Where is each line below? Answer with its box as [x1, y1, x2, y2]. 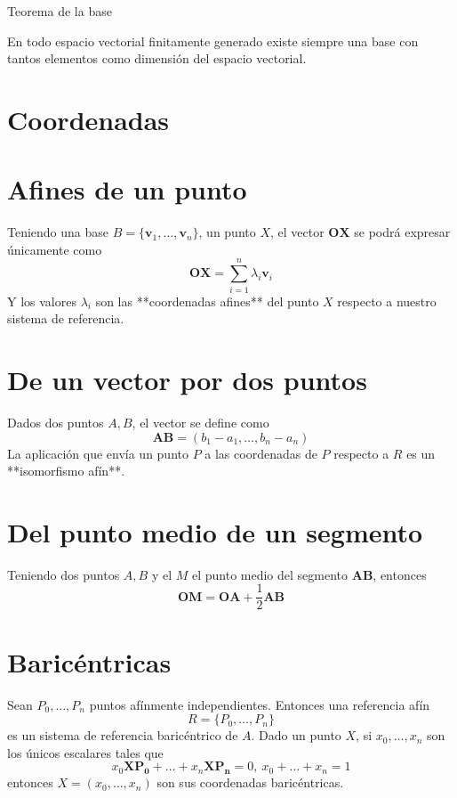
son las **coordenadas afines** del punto [95, 291, 319, 310]
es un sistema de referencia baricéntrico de [7, 726, 238, 745]
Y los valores [7, 291, 76, 310]
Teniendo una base [7, 223, 109, 241]
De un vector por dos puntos [7, 361, 367, 397]
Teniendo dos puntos [7, 565, 120, 583]
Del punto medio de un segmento [7, 513, 423, 550]
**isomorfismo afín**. [7, 461, 125, 480]
